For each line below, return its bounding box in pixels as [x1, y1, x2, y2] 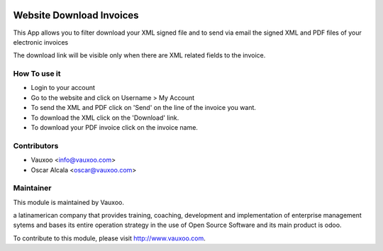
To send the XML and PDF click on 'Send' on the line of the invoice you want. [30, 104, 257, 112]
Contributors [13, 140, 59, 150]
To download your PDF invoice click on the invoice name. [30, 123, 199, 131]
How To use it [13, 69, 61, 79]
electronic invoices [13, 38, 69, 46]
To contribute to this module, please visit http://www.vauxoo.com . [13, 234, 206, 242]
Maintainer [13, 183, 52, 193]
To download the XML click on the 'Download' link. [30, 113, 179, 122]
